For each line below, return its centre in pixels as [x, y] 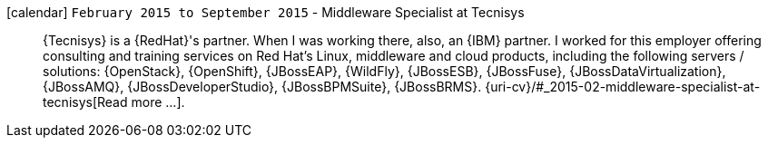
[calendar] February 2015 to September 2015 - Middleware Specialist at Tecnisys [266, 12]
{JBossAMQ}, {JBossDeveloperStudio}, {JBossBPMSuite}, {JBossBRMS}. [262, 87]
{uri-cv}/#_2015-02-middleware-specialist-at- [623, 87]
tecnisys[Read [85, 102]
